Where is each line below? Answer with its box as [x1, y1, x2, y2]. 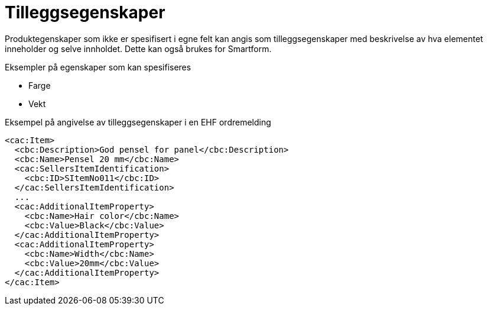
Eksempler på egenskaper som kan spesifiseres [5, 62, 191, 72]
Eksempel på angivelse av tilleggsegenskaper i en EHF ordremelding [5, 117, 271, 127]
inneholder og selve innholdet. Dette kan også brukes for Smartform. [5, 43, 272, 54]
